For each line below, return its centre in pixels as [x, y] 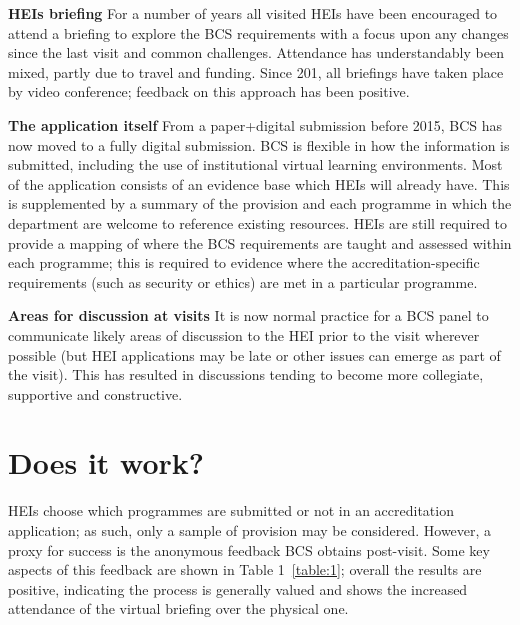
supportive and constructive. [95, 393]
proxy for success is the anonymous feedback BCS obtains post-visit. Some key [249, 549]
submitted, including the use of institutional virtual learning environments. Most [255, 164]
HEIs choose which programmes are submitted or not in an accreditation [231, 510]
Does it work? [106, 462]
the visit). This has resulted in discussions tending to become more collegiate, [246, 374]
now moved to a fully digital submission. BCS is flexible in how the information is [259, 144]
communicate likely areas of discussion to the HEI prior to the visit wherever [244, 334]
